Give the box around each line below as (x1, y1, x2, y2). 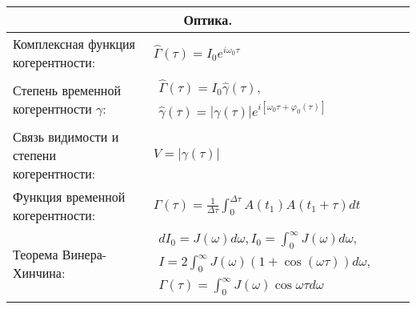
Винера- (62, 245, 107, 264)
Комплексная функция (13, 34, 135, 53)
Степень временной (13, 80, 121, 99)
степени (13, 145, 56, 164)
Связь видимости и (13, 126, 119, 146)
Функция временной (13, 187, 126, 206)
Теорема (13, 245, 58, 264)
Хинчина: (13, 263, 66, 283)
